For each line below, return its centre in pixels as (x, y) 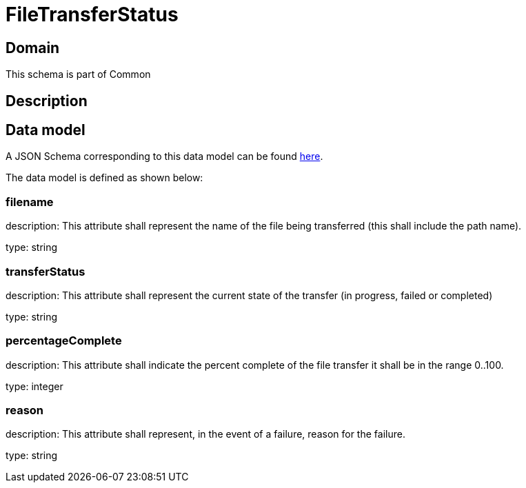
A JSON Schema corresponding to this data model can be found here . (164, 156)
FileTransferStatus (92, 14)
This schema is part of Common (78, 74)
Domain (33, 48)
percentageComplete (64, 341)
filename (30, 202)
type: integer (34, 386)
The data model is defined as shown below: (104, 178)
